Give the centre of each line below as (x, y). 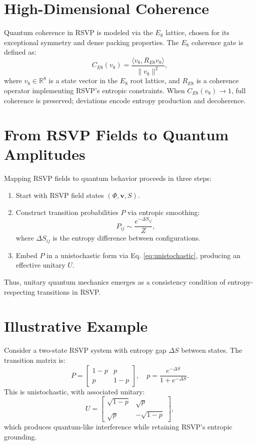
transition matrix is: (35, 360)
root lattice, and (155, 80)
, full (238, 90)
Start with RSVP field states (60, 195)
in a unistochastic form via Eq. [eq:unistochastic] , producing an (143, 255)
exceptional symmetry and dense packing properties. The (91, 42)
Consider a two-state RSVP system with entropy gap (85, 350)
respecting (19, 291)
